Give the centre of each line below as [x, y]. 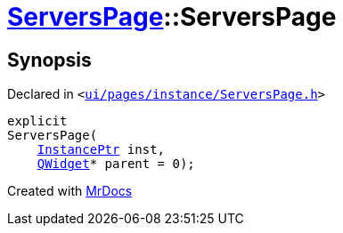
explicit [37, 121]
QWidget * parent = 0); [116, 164]
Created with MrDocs [70, 191]
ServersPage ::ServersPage [172, 17]
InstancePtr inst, [101, 150]
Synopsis [49, 60]
